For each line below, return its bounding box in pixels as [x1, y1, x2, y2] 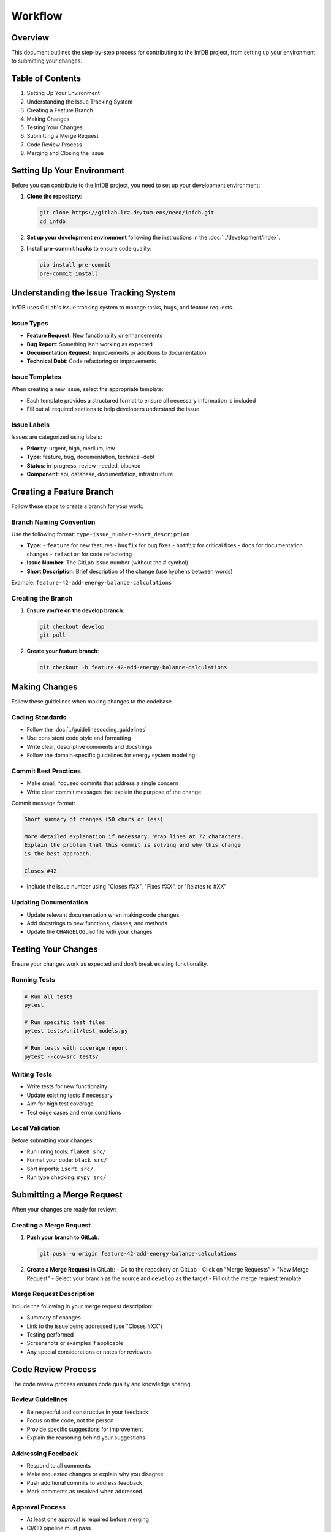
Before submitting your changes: [11, 1137, 94, 1144]
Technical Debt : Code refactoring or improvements [26, 357, 156, 365]
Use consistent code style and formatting [26, 734, 131, 741]
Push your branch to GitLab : [26, 1234, 99, 1241]
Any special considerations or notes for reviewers [26, 1348, 153, 1356]
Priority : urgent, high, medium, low [26, 444, 115, 452]
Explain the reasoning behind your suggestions [26, 1434, 145, 1441]
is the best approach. [24, 850, 93, 857]
